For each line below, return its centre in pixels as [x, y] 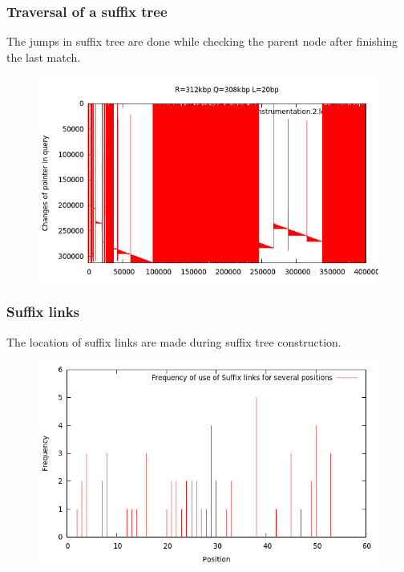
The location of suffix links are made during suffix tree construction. [174, 341]
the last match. [44, 57]
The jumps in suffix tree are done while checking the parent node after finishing [202, 41]
